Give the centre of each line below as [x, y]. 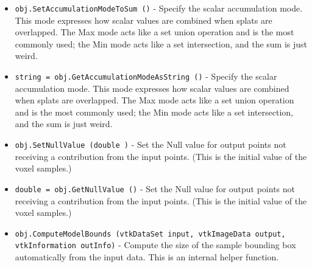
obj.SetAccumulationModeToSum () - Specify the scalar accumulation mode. [159, 8]
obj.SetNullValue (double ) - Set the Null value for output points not [151, 144]
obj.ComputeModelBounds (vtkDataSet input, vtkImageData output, [150, 234]
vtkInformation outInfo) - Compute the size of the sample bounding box [155, 245]
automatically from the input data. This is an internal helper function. [147, 257]
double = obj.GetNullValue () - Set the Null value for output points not [155, 188]
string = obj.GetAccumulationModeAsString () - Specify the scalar [146, 76]
